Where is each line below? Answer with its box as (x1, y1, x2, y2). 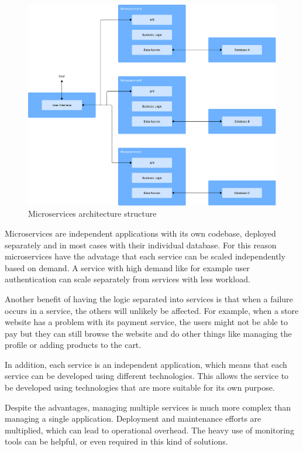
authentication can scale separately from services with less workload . (5, 273, 250, 285)
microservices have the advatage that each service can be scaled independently (5, 250, 285, 262)
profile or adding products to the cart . (5, 339, 142, 351)
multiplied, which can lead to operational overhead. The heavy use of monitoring (5, 423, 294, 436)
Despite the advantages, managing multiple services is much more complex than (5, 401, 291, 413)
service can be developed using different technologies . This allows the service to (5, 370, 289, 382)
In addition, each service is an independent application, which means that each (5, 358, 287, 370)
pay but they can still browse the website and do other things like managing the (5, 327, 292, 339)
